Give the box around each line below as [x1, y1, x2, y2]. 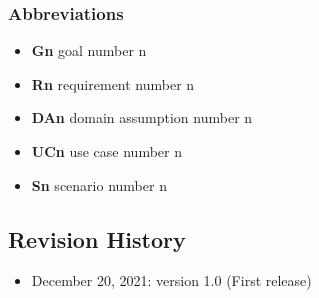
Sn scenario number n [31, 174, 167, 195]
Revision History [8, 223, 186, 254]
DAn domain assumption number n [31, 107, 253, 128]
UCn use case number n [31, 141, 183, 161]
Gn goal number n [31, 40, 147, 61]
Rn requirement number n [31, 73, 195, 94]
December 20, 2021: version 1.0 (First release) [31, 270, 312, 291]
